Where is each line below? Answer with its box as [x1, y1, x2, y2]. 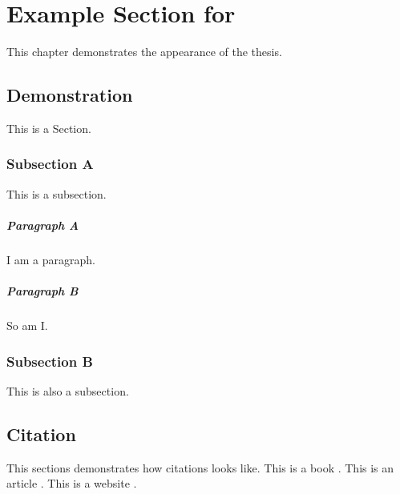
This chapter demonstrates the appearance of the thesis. [6, 43, 282, 60]
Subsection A [6, 154, 94, 174]
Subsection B [6, 351, 93, 371]
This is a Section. [6, 119, 91, 136]
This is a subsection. [6, 185, 107, 202]
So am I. [6, 317, 48, 334]
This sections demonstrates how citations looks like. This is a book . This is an [6, 459, 394, 476]
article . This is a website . [6, 475, 137, 492]
